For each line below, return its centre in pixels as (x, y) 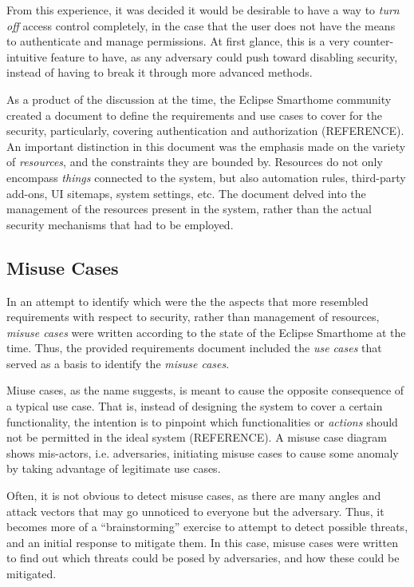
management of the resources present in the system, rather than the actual (189, 209)
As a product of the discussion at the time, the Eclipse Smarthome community (199, 99)
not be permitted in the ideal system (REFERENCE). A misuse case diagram (197, 437)
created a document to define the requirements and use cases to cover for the (194, 115)
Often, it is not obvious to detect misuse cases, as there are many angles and (194, 496)
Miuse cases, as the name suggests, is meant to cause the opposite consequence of (205, 390)
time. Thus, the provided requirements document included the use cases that (194, 348)
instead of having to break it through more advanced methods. (160, 72)
